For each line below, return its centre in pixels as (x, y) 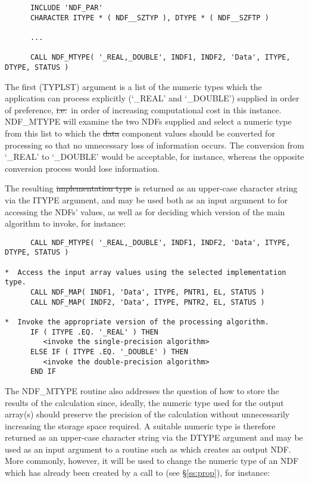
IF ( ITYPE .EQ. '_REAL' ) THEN (94, 332)
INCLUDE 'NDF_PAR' (66, 8)
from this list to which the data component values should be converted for (140, 133)
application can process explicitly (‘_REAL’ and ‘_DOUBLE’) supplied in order (152, 98)
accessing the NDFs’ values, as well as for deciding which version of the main (145, 211)
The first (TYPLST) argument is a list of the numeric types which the (133, 86)
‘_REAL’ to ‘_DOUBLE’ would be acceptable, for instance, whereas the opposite (154, 157)
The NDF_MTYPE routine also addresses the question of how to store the (142, 390)
